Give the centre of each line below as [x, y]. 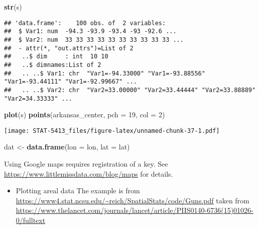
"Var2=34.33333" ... [38, 98]
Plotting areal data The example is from [78, 190]
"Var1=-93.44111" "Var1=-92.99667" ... [71, 82]
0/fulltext [31, 220]
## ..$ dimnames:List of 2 [53, 65]
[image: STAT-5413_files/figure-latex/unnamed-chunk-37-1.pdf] [112, 131]
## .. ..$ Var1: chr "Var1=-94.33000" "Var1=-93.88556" [105, 73]
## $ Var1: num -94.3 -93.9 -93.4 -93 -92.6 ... [90, 31]
